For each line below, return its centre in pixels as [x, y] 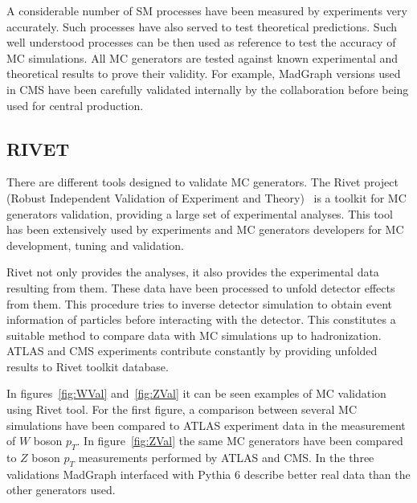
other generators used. [61, 490]
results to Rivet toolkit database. [88, 366]
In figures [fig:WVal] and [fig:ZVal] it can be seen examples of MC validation [196, 393]
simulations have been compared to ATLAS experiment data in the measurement [206, 425]
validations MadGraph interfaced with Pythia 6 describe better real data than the [208, 474]
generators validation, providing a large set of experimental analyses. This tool [200, 213]
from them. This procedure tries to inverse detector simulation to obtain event [200, 303]
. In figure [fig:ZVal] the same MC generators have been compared [240, 441]
